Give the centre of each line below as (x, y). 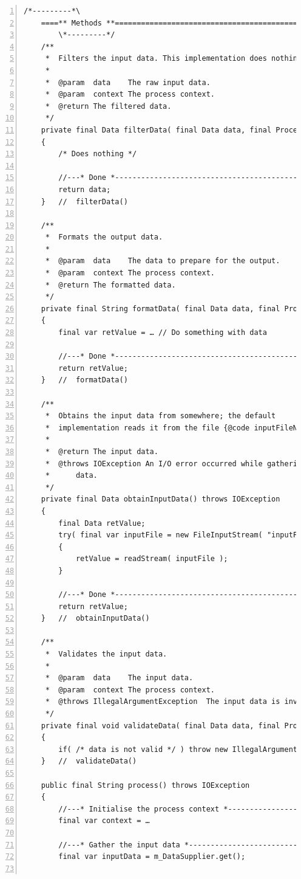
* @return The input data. (102, 451)
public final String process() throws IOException (145, 785)
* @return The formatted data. (110, 285)
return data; (85, 189)
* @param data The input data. (119, 678)
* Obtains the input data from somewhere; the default (161, 416)
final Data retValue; (102, 523)
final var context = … (104, 821)
